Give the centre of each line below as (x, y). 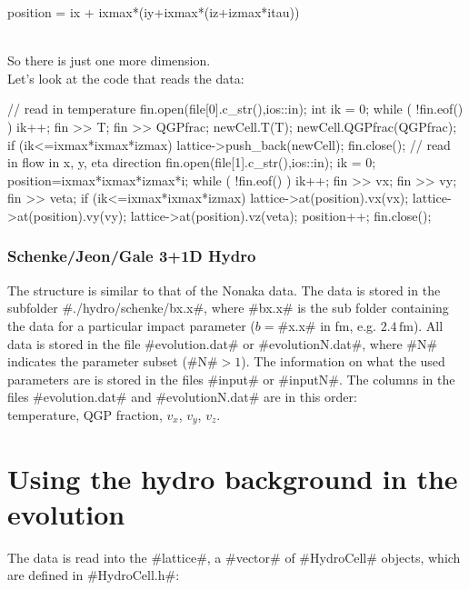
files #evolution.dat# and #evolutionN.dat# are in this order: (182, 397)
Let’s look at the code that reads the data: (126, 78)
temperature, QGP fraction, (85, 414)
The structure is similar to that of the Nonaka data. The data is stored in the (224, 290)
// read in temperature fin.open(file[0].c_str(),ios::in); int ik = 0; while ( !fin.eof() (235, 109)
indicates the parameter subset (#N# (113, 361)
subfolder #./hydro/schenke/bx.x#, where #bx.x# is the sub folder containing (228, 308)
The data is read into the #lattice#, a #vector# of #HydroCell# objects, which (234, 557)
